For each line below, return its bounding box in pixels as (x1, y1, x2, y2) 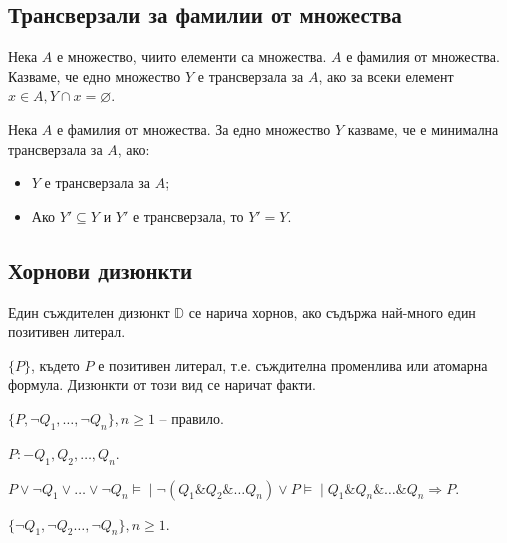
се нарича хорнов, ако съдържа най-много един (188, 301, 476, 322)
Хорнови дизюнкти (8, 254, 193, 285)
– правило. (159, 407, 224, 428)
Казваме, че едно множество (8, 65, 181, 86)
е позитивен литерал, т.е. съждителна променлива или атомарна (98, 354, 488, 375)
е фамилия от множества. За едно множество (56, 118, 331, 139)
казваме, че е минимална (347, 118, 499, 139)
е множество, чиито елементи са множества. (56, 46, 327, 67)
